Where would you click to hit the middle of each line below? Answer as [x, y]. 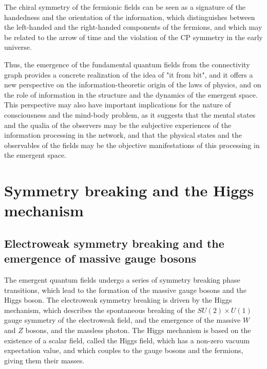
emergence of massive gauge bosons [100, 258]
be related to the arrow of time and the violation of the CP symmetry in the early [133, 37]
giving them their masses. [44, 360]
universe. [18, 47]
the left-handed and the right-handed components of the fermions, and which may [133, 27]
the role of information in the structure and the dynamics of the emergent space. [131, 94]
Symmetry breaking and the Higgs [129, 190]
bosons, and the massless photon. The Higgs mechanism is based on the [138, 330]
